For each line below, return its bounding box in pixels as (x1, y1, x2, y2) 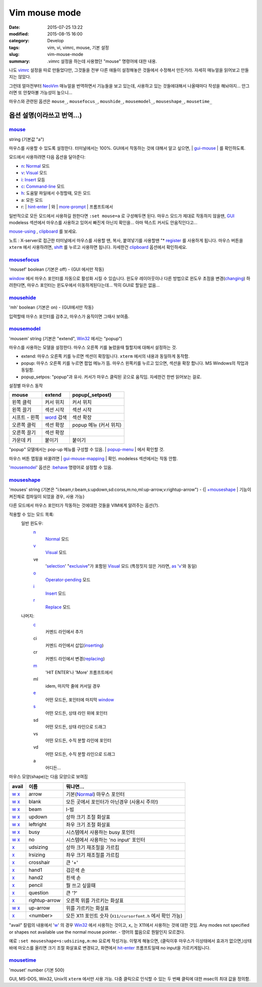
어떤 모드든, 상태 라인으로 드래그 (45, 724, 107, 730)
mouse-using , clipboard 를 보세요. (9, 228, 78, 234)
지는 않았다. (9, 74, 32, 80)
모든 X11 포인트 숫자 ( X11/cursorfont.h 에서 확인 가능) (65, 913, 183, 919)
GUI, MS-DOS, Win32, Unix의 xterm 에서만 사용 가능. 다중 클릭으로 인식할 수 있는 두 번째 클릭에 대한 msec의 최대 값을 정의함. (9, 976, 251, 982)
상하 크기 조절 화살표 (65, 814, 111, 821)
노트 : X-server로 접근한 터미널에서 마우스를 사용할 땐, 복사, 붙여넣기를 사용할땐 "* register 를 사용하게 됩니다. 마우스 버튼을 (9, 237, 244, 243)
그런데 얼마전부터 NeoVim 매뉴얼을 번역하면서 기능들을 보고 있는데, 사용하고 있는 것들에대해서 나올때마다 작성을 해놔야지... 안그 (9, 83, 250, 88)
